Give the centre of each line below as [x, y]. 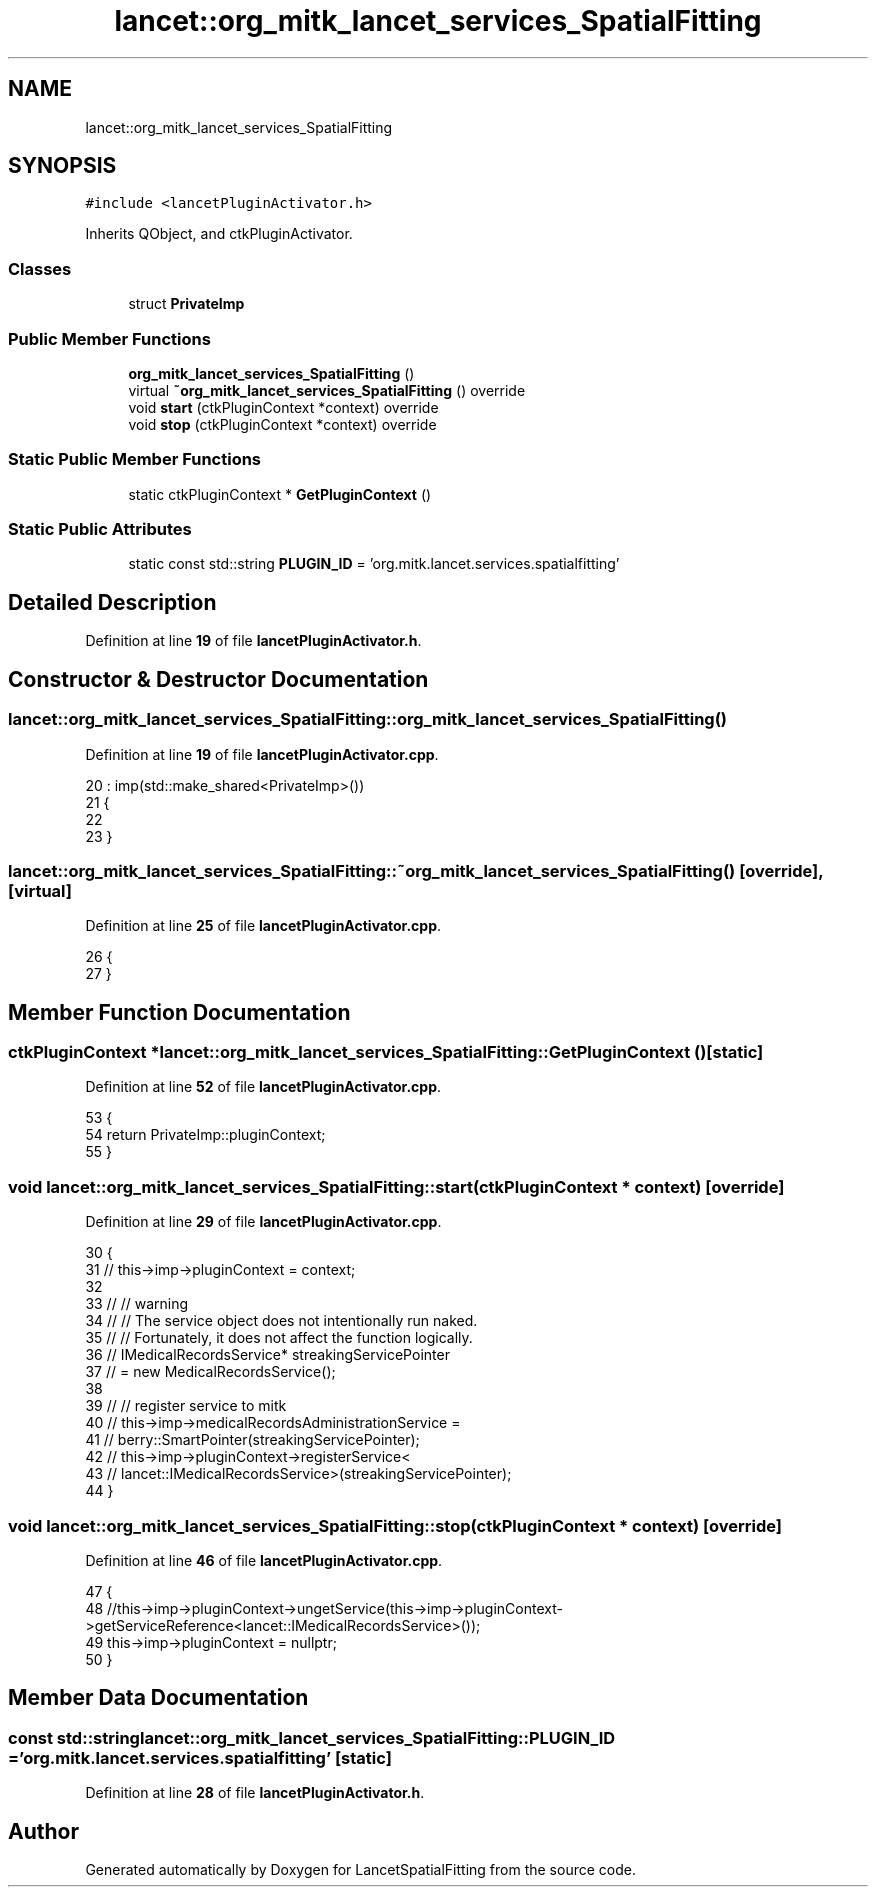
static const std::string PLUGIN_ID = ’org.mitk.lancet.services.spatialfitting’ [374, 564]
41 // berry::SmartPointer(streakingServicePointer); [252, 1440]
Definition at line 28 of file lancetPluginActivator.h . [255, 1793]
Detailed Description [112, 602]
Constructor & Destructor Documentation [218, 679]
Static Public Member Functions [135, 459]
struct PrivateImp [186, 304]
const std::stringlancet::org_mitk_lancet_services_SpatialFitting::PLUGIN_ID [312, 1737]
